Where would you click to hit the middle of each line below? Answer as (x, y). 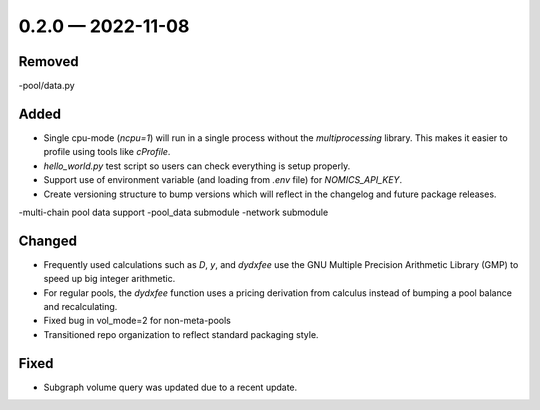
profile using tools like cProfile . (107, 152)
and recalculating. (80, 306)
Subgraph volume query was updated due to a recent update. (170, 387)
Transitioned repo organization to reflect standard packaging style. (181, 334)
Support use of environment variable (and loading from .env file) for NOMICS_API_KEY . (223, 180)
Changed (47, 240)
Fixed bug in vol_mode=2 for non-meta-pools (137, 321)
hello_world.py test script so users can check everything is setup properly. (197, 166)
